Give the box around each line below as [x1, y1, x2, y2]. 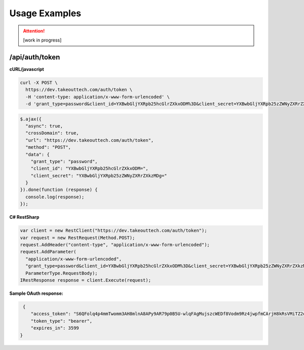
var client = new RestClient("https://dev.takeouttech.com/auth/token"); [20, 228, 207, 234]
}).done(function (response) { [20, 187, 98, 192]
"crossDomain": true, [25, 130, 80, 136]
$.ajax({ [20, 116, 42, 122]
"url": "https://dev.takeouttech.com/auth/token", [25, 137, 154, 143]
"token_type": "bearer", [30, 318, 93, 324]
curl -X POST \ [20, 80, 58, 86]
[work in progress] [23, 37, 62, 43]
